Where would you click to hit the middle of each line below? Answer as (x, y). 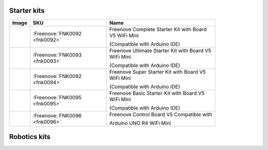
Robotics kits (30, 136)
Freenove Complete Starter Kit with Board (158, 29)
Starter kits (27, 11)
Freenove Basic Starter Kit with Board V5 (157, 93)
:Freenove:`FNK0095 (57, 97)
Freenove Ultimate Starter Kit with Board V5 (160, 50)
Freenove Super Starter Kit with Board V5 (158, 72)
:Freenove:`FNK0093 (57, 55)
